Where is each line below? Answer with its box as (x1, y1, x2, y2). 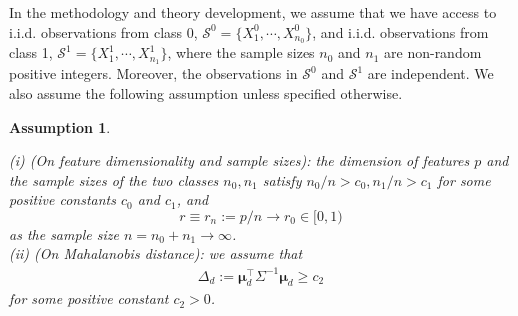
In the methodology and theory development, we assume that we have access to (9, 2, 497, 22)
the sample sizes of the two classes (9, 169, 219, 190)
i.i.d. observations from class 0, (9, 21, 198, 42)
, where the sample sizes (167, 42, 315, 63)
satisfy (262, 169, 302, 190)
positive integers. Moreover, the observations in (9, 63, 298, 84)
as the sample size (9, 223, 119, 244)
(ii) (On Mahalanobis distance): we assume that (9, 243, 303, 264)
